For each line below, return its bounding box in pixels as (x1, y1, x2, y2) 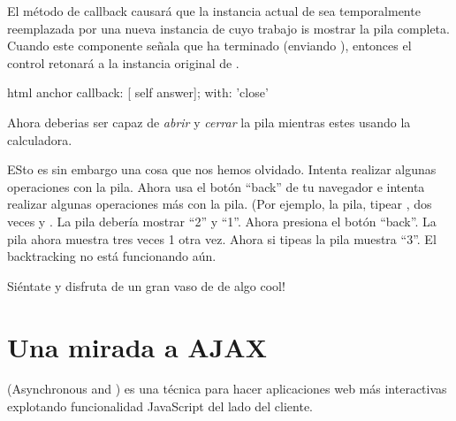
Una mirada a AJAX (7, 328, 268, 364)
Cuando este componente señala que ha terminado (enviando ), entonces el (7, 36, 412, 55)
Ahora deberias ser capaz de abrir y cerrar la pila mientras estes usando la (7, 112, 411, 131)
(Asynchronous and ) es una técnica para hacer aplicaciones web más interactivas (7, 379, 447, 398)
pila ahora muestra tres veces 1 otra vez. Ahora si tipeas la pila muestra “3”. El (7, 229, 437, 248)
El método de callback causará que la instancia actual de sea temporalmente (7, 2, 421, 19)
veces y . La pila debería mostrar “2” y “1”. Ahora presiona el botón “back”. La (7, 211, 437, 230)
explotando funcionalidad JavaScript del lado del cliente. (7, 397, 314, 416)
